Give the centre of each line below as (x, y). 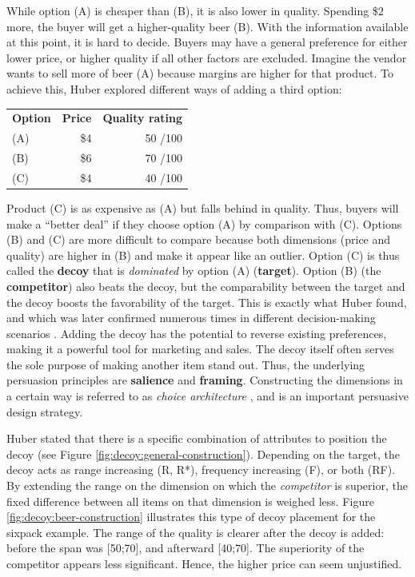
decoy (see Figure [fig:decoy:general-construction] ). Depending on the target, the (203, 454)
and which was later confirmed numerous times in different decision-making (191, 318)
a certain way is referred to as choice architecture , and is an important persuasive (207, 396)
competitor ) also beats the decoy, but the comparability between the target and (206, 286)
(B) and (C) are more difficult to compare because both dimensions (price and (199, 239)
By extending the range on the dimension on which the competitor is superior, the (207, 485)
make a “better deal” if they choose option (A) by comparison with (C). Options (204, 223)
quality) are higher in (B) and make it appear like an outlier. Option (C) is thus (203, 255)
